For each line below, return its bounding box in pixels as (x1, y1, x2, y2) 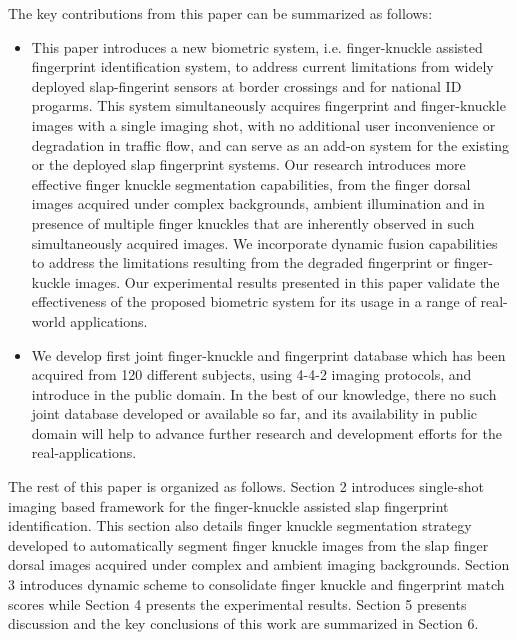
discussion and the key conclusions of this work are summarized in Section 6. (8, 613, 479, 634)
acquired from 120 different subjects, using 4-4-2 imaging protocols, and (31, 364, 472, 385)
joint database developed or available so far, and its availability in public (31, 403, 478, 424)
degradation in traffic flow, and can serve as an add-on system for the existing (31, 134, 510, 155)
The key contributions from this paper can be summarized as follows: (8, 3, 433, 23)
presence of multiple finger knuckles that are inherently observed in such (31, 212, 475, 233)
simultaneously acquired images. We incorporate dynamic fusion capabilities (31, 232, 498, 253)
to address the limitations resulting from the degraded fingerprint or (31, 252, 450, 273)
